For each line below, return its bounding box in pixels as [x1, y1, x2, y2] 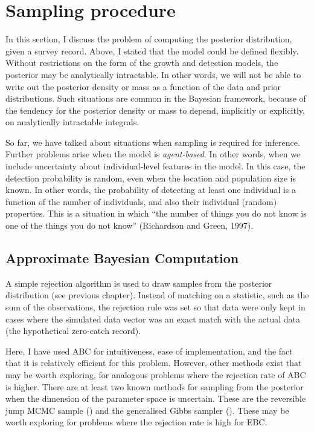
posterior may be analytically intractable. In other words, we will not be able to [5, 68, 301, 80]
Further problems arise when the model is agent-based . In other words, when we [5, 148, 301, 160]
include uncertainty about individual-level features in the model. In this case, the [5, 160, 306, 172]
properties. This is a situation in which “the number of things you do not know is [5, 207, 307, 220]
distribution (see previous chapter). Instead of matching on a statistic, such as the [5, 289, 309, 301]
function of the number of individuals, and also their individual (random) [5, 195, 277, 208]
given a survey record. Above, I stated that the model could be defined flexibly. [5, 44, 299, 57]
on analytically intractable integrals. [5, 116, 139, 128]
